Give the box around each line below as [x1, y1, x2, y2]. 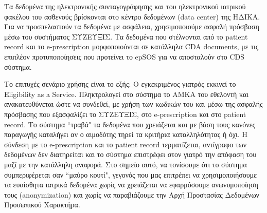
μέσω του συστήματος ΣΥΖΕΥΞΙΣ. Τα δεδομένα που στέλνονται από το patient [4, 31, 248, 42]
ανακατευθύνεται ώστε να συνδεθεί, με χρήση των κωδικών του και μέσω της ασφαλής [4, 99, 263, 109]
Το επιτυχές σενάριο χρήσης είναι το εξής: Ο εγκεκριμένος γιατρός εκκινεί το [4, 79, 236, 89]
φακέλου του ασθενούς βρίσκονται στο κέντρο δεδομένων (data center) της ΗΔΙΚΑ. [4, 11, 260, 22]
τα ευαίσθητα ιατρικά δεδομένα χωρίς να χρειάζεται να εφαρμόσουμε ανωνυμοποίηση [4, 179, 258, 190]
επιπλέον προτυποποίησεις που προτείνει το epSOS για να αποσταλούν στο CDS [4, 51, 245, 62]
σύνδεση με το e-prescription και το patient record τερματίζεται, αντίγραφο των [4, 139, 247, 149]
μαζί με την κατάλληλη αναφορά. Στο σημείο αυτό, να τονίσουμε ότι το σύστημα [4, 159, 247, 169]
